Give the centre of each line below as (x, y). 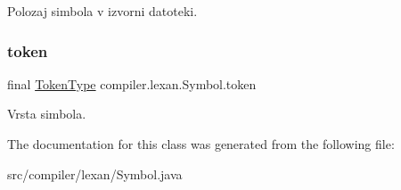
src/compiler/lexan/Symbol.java (95, 173)
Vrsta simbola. (47, 114)
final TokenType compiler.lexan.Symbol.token (132, 83)
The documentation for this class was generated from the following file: (201, 144)
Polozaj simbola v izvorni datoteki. (102, 11)
